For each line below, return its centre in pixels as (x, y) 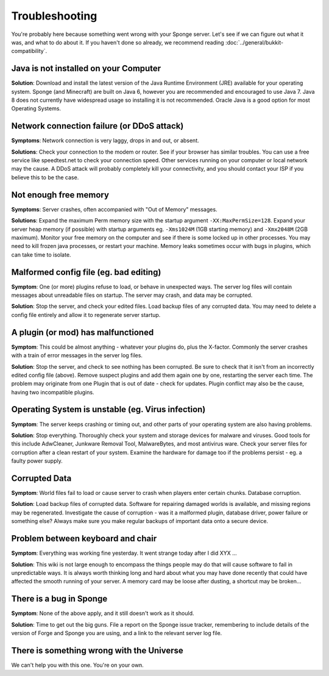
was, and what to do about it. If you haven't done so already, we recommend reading (118, 42)
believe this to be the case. (45, 177)
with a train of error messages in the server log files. (77, 355)
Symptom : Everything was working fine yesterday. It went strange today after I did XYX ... (124, 553)
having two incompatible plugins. (53, 392)
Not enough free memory (60, 195)
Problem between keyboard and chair (84, 539)
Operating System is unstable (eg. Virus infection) (108, 409)
